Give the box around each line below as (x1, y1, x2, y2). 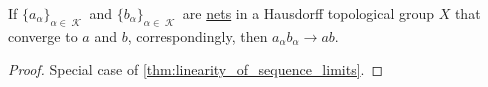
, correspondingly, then (127, 25, 268, 46)
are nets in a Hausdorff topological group (182, 3, 434, 23)
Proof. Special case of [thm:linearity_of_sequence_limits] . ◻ (8, 59, 384, 80)
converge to (8, 25, 78, 46)
